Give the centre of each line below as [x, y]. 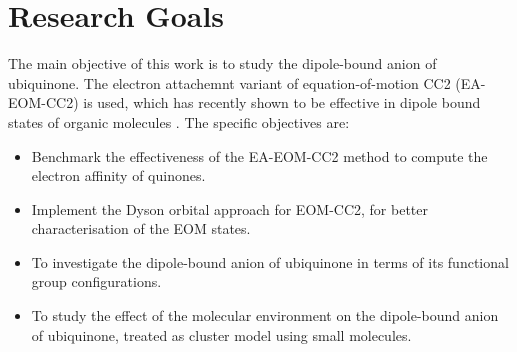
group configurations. [96, 281]
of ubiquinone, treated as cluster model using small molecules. [221, 334]
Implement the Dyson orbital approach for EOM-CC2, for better [229, 208]
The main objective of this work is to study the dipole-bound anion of [222, 63]
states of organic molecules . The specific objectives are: [179, 121]
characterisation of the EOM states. [141, 228]
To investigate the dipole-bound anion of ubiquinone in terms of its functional [270, 261]
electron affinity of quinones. [118, 175]
